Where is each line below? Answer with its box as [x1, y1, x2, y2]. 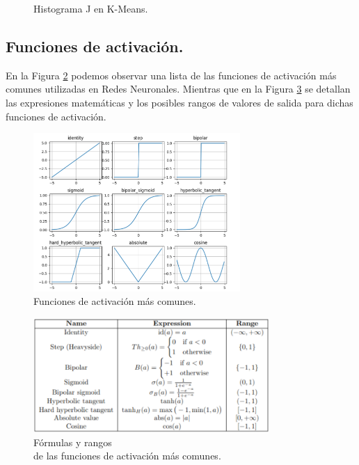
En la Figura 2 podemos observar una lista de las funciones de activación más [6, 68, 337, 82]
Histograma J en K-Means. [33, 1, 148, 15]
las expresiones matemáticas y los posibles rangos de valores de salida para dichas [6, 95, 353, 109]
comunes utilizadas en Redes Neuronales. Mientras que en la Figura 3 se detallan [6, 81, 351, 96]
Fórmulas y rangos [33, 434, 112, 449]
